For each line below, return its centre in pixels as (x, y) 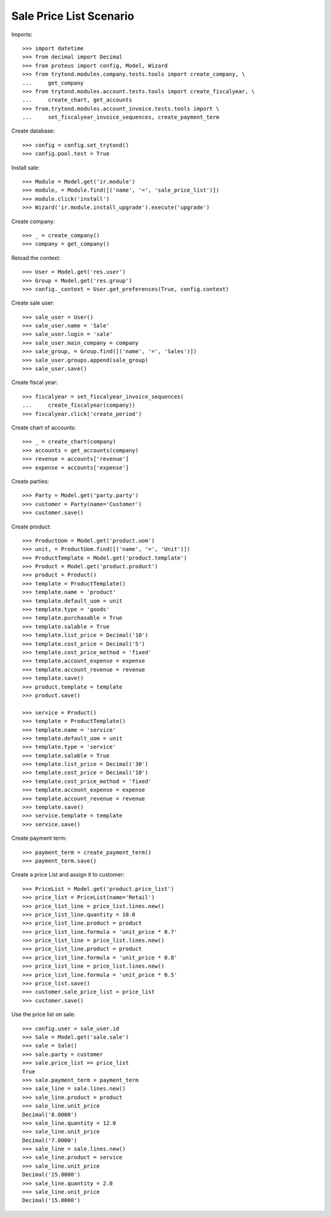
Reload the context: (36, 257)
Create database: (33, 131)
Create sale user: (33, 303)
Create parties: (30, 481)
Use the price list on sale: (44, 1014)
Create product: (31, 526)
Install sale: (25, 167)
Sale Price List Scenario (73, 16)
